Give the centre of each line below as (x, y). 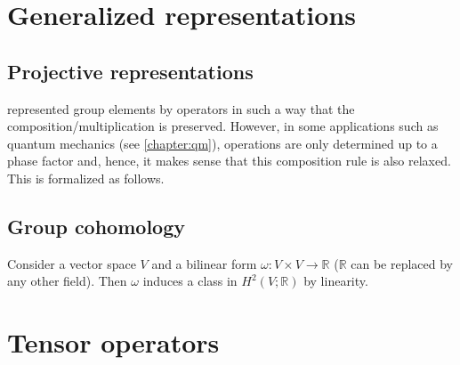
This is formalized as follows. (86, 178)
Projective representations (130, 71)
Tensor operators (113, 342)
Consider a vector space (72, 263)
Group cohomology (96, 226)
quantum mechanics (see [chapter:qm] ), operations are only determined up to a (222, 143)
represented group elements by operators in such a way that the (181, 108)
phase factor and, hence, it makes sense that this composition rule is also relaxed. (229, 161)
